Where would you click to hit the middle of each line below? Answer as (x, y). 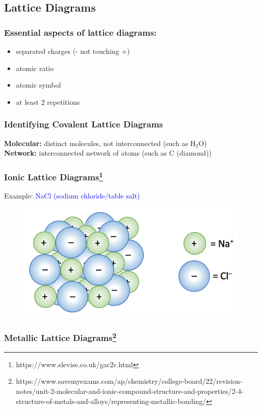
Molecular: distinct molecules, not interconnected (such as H (100, 143)
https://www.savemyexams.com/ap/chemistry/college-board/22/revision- (129, 381)
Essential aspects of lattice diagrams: (80, 32)
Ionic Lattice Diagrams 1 (54, 176)
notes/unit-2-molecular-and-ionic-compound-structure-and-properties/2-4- (130, 391)
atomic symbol (38, 85)
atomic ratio (35, 68)
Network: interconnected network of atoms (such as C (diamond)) (108, 153)
